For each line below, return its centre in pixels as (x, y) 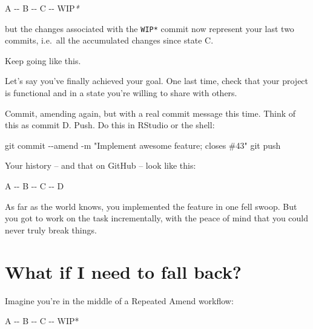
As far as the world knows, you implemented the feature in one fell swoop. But (151, 206)
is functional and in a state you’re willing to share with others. (121, 93)
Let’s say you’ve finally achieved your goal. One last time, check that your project (157, 81)
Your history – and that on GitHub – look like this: (100, 165)
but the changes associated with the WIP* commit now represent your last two (150, 28)
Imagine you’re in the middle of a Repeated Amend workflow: (119, 300)
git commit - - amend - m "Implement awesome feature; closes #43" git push (143, 145)
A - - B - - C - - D (35, 186)
